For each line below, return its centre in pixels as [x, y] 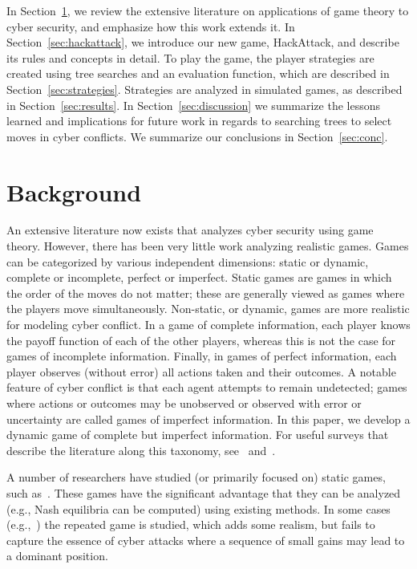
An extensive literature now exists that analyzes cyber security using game [190, 230]
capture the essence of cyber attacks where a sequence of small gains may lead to [206, 540]
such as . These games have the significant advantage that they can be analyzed [204, 492]
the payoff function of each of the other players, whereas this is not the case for [201, 340]
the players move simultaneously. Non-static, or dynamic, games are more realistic [208, 309]
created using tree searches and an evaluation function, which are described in [198, 73]
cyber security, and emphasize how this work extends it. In [151, 26]
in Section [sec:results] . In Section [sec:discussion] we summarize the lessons [194, 105]
